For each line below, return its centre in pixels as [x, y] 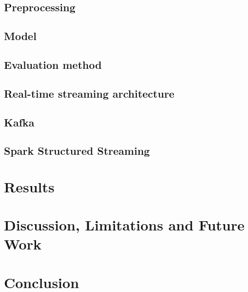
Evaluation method [53, 64]
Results [29, 186]
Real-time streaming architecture [89, 93]
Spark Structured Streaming [77, 151]
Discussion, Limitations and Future [124, 225]
